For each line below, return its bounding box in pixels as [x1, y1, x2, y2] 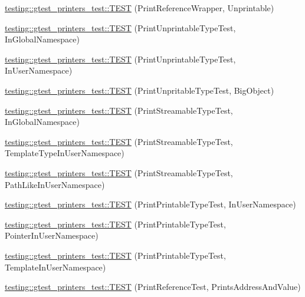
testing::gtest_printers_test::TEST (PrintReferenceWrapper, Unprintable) [5, 2, 274, 14]
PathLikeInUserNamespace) [5, 178, 105, 190]
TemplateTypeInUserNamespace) [5, 147, 124, 159]
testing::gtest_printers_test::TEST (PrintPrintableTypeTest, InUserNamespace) [5, 198, 296, 210]
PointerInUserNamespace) [5, 229, 99, 242]
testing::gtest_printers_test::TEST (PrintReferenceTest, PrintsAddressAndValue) [5, 280, 301, 293]
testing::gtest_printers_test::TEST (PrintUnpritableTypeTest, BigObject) [5, 84, 274, 96]
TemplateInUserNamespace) [5, 260, 106, 273]
